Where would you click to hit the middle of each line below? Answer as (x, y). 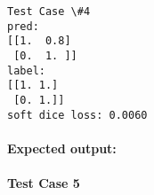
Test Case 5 (44, 183)
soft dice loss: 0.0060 (77, 115)
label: (26, 70)
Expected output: (62, 148)
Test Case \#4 (49, 12)
